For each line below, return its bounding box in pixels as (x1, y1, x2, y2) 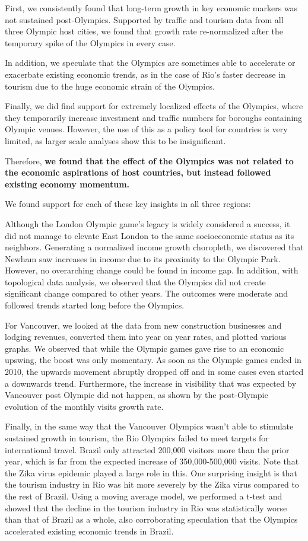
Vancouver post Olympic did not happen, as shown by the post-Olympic (5, 389, 268, 401)
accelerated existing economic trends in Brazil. (5, 524, 174, 537)
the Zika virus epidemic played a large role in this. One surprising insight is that (5, 466, 298, 479)
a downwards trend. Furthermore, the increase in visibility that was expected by (5, 377, 297, 389)
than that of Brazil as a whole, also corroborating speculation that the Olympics (5, 513, 298, 526)
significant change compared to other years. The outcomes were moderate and (5, 287, 288, 300)
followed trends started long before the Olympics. (5, 299, 185, 311)
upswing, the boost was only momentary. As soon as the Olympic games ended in (5, 354, 301, 366)
